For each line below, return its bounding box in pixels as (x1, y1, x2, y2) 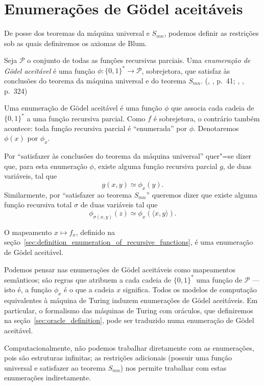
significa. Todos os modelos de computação (123, 284, 257, 295)
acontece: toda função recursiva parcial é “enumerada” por (4, 122, 187, 133)
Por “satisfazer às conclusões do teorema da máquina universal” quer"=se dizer (4, 151, 252, 161)
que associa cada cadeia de (171, 102, 254, 113)
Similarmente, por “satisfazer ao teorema (4, 189, 132, 200)
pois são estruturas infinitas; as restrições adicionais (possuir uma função (4, 352, 232, 363)
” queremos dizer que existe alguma (146, 189, 257, 200)
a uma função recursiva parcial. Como (27, 113, 146, 123)
